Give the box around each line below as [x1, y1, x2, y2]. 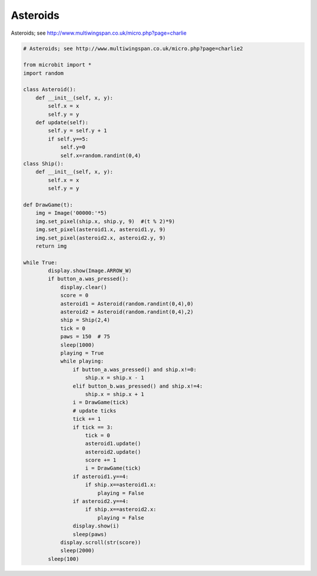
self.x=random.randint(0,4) [60, 152, 141, 159]
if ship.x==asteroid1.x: [85, 481, 157, 488]
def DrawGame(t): [23, 201, 73, 208]
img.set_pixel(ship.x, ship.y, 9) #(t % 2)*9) [35, 218, 176, 225]
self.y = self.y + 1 [48, 127, 107, 134]
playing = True [60, 349, 104, 356]
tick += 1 [72, 415, 101, 422]
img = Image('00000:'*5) [35, 209, 107, 217]
